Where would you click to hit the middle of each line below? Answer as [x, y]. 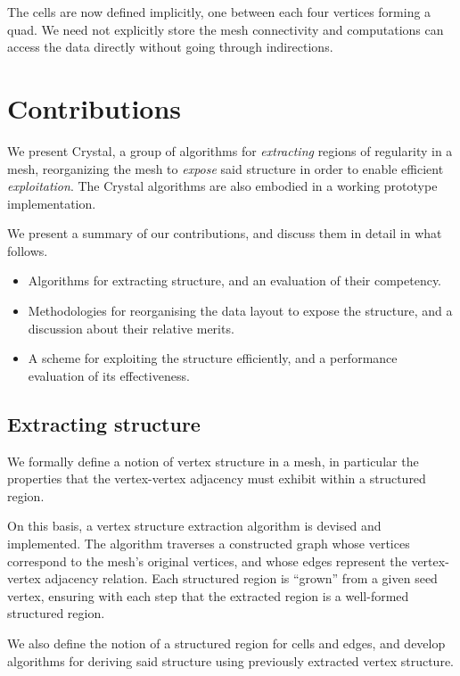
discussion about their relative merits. [131, 328]
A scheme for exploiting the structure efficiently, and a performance [213, 358]
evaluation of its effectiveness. [109, 375]
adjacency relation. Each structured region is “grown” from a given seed [241, 578]
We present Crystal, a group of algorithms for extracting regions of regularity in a [230, 150]
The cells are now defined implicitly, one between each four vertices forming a [219, 12]
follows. [28, 250]
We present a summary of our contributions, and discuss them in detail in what [225, 233]
